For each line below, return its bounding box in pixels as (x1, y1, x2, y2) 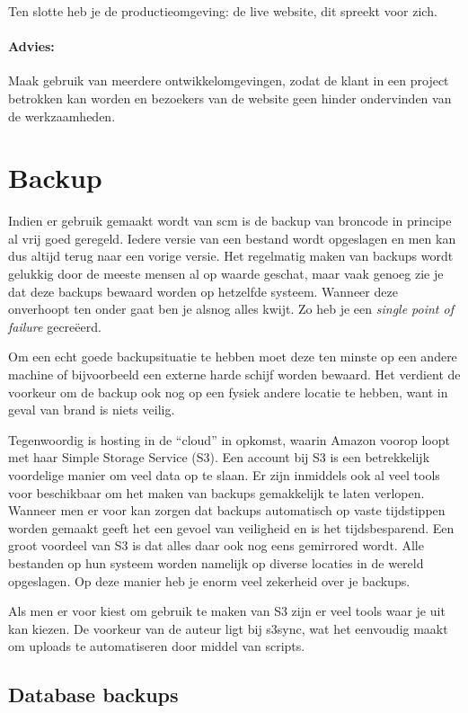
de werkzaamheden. (8, 106, 116, 125)
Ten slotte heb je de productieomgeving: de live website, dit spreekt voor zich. (8, 2, 437, 20)
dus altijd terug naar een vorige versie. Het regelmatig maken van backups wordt (8, 246, 454, 265)
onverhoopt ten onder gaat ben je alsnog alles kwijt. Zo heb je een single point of (8, 299, 454, 318)
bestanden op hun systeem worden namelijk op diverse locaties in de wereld (8, 553, 424, 572)
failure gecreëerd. (8, 316, 102, 335)
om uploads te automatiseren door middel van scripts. (8, 637, 305, 655)
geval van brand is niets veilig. (8, 400, 175, 419)
